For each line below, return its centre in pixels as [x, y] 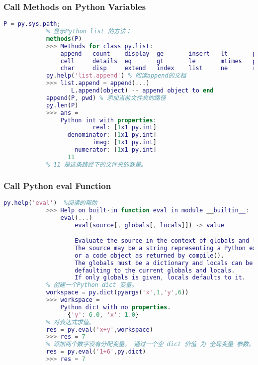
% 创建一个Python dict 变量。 [92, 285]
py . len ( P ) [62, 105]
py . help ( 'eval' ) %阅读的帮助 [50, 203]
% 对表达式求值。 [70, 322]
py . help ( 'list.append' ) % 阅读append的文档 [116, 76]
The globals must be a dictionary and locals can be [164, 263]
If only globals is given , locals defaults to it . [160, 278]
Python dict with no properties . [116, 307]
